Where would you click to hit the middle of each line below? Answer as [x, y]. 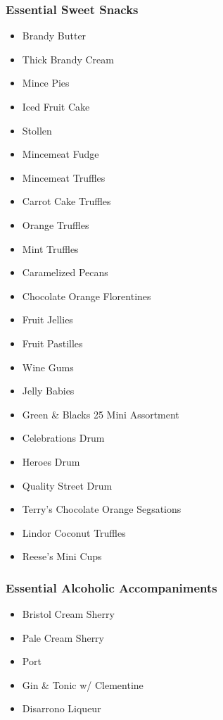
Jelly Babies [48, 391]
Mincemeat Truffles [64, 177]
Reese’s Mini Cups [62, 556]
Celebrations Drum [63, 438]
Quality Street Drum [67, 485]
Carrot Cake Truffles [66, 201]
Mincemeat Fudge [60, 154]
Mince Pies [46, 83]
